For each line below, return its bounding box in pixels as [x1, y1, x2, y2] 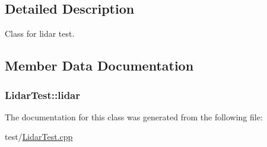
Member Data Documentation [5, 56, 194, 75]
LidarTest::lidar [5, 87, 80, 102]
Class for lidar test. [5, 27, 75, 40]
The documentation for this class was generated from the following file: [5, 110, 263, 123]
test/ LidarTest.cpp [5, 130, 73, 143]
